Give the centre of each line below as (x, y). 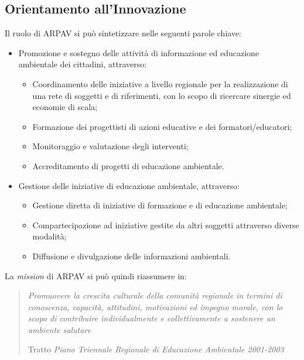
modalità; (49, 236)
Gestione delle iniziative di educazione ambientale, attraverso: (129, 185)
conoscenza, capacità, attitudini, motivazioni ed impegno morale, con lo (155, 306)
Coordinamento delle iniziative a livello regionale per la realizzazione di (160, 83)
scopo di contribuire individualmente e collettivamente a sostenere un (151, 318)
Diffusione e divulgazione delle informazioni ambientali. (131, 256)
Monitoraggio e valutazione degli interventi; (110, 146)
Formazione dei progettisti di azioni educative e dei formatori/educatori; (162, 126)
